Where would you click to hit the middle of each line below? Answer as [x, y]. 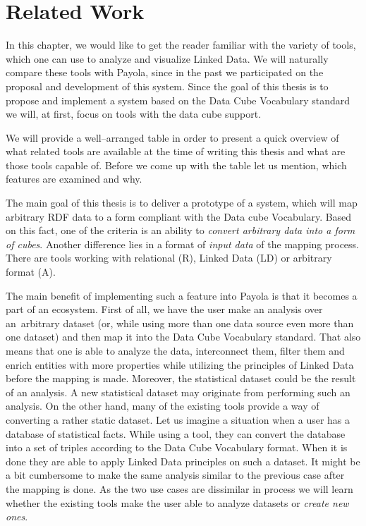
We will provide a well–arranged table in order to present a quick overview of [172, 137]
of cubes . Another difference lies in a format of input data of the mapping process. [182, 244]
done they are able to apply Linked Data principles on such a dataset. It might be [183, 461]
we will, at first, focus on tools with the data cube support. [134, 114]
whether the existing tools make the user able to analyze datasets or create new [177, 502]
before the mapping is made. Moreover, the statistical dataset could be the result [181, 378]
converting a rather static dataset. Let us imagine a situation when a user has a [178, 419]
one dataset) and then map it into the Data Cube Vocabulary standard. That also [183, 337]
